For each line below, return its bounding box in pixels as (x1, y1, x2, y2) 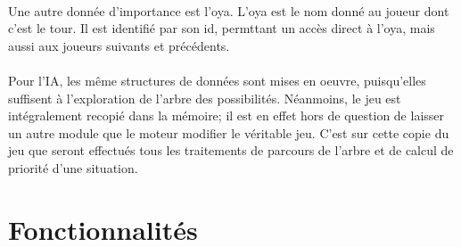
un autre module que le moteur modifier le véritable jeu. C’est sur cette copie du (8, 123, 449, 142)
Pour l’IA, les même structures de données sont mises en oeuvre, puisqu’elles (8, 70, 426, 89)
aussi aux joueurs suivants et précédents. (8, 36, 230, 54)
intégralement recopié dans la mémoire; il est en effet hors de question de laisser (8, 106, 445, 125)
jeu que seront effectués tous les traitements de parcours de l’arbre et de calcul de (8, 141, 454, 160)
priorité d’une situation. (8, 158, 138, 177)
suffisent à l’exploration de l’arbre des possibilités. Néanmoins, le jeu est (8, 88, 401, 107)
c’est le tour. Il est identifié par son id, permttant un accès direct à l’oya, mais (8, 19, 435, 37)
